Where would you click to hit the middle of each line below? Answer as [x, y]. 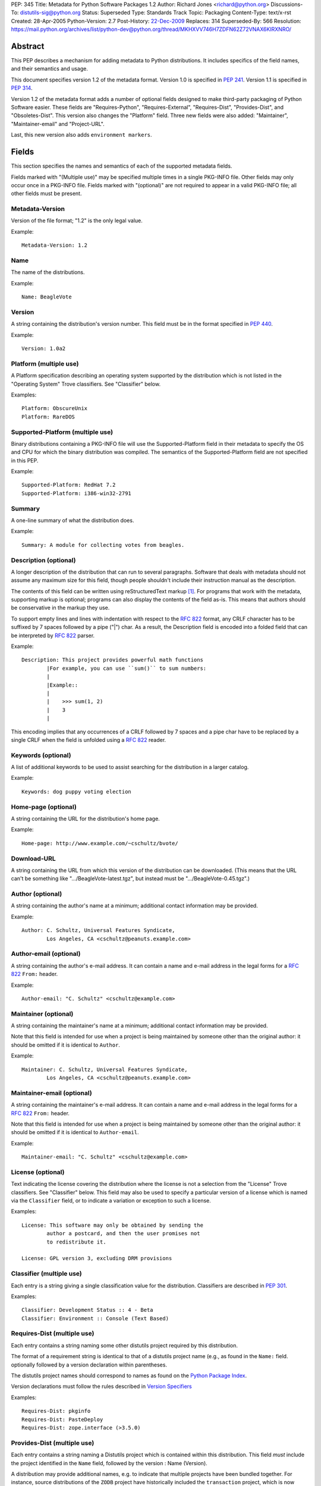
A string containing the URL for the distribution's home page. [85, 818]
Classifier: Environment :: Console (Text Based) [95, 1318]
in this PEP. [25, 460]
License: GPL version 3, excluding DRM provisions [97, 1258]
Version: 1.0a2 [44, 349]
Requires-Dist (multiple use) [53, 1333]
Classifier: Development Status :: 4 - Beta [88, 1310]
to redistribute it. [76, 1242]
